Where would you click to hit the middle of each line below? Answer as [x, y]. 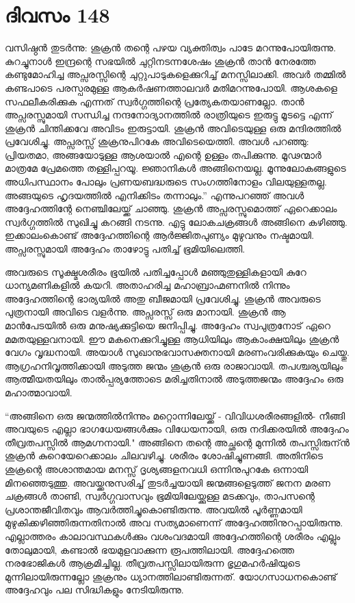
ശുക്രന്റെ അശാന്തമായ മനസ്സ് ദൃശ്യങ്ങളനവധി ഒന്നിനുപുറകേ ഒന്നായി [157, 469]
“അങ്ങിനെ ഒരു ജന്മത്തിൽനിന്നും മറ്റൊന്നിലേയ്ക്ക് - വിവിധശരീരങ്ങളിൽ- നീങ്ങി [175, 415]
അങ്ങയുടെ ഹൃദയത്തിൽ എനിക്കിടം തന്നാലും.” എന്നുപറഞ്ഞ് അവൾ [155, 195]
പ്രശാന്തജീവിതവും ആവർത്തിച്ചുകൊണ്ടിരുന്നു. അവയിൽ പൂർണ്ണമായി [154, 509]
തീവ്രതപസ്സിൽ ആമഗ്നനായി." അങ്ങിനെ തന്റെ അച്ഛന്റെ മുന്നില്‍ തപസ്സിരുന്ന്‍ [177, 442]
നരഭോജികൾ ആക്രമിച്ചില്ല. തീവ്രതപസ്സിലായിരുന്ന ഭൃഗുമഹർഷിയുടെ [153, 563]
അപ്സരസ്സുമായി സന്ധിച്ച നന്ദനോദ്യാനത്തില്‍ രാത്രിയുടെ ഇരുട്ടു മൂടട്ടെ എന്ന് [169, 115]
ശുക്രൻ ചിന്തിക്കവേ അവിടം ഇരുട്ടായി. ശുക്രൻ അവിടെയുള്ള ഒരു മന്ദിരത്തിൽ [173, 128]
